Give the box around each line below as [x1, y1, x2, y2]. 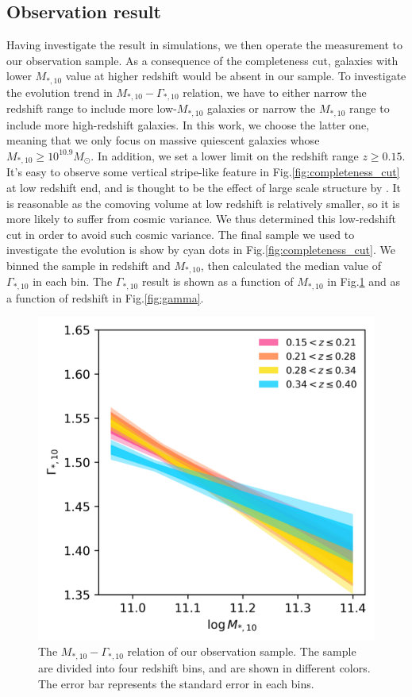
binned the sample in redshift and [6, 256, 171, 273]
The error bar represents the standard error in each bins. [38, 675, 314, 691]
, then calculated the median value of [200, 256, 381, 273]
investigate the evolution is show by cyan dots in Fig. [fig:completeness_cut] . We [6, 241, 395, 258]
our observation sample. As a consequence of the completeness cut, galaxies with [6, 52, 399, 68]
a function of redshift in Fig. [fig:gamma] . [6, 289, 204, 306]
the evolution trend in [6, 83, 113, 100]
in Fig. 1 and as [327, 273, 400, 290]
